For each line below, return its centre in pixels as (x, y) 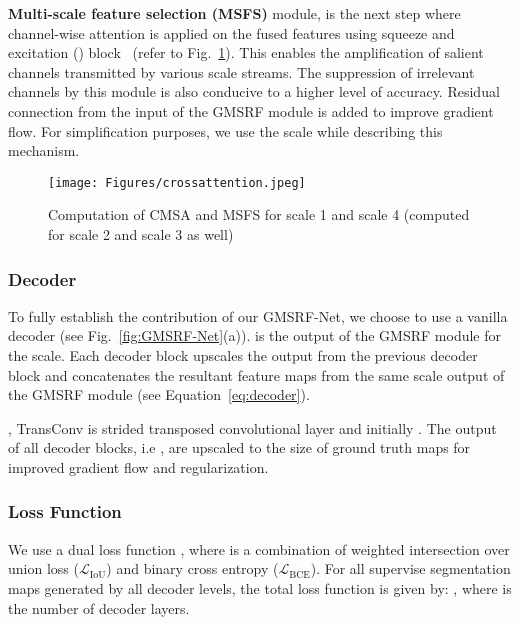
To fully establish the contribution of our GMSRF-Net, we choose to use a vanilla (258, 315)
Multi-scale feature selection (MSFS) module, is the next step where (234, 13)
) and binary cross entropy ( (192, 568)
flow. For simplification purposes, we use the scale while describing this (225, 130)
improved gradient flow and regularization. (138, 466)
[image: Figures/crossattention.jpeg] (177, 182)
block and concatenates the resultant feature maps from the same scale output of (256, 374)
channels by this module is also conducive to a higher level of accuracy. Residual (254, 91)
